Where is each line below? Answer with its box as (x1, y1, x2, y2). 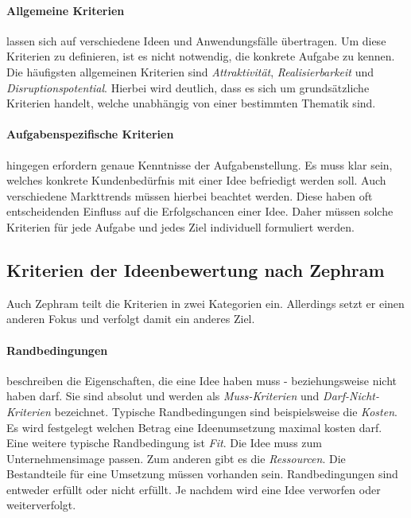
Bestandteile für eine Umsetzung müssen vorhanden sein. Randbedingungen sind (6, 465, 398, 482)
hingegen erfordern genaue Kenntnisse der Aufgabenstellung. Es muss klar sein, (6, 156, 393, 173)
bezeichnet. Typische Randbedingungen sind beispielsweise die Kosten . (54, 403, 397, 419)
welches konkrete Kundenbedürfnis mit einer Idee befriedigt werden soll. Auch (6, 172, 386, 189)
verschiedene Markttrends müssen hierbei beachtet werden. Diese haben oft (6, 187, 373, 204)
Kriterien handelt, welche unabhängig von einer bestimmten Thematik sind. (6, 95, 376, 111)
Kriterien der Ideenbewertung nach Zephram (6, 257, 385, 282)
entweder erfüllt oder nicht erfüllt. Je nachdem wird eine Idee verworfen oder (6, 481, 381, 497)
